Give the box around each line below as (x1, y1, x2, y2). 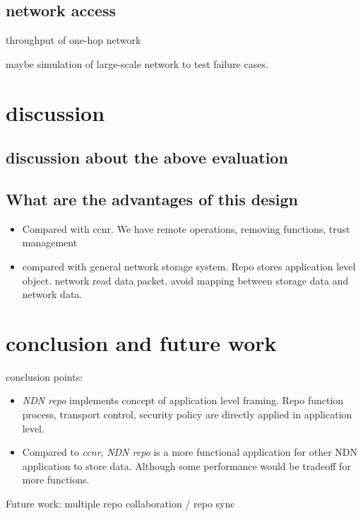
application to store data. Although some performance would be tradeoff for (22, 458, 351, 473)
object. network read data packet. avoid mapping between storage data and (22, 273, 349, 287)
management (22, 235, 78, 250)
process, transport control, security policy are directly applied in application (22, 407, 352, 422)
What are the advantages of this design (6, 188, 298, 210)
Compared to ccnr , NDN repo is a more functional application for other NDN (22, 445, 357, 459)
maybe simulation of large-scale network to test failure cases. (6, 56, 268, 71)
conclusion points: (6, 369, 83, 384)
